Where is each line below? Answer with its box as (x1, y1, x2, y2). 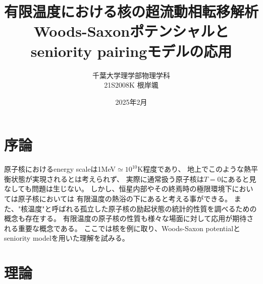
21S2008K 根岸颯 (104, 80, 159, 90)
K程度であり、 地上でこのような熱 (137, 164, 251, 174)
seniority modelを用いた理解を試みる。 (4, 233, 129, 243)
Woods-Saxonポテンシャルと (33, 21, 229, 41)
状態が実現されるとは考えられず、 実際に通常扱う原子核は (11, 173, 204, 184)
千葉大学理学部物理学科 (92, 69, 170, 80)
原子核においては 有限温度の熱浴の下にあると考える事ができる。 (18, 193, 232, 203)
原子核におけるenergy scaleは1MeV (4, 164, 116, 174)
